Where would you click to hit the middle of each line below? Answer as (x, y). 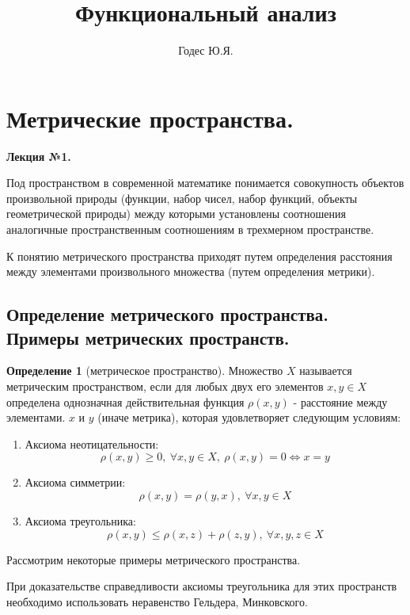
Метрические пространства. (150, 118)
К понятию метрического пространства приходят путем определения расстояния (199, 256)
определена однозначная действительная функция (125, 401)
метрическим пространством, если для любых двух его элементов (165, 386)
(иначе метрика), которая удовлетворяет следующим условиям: (249, 417)
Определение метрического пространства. (167, 314)
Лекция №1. (39, 156)
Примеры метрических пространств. (148, 337)
